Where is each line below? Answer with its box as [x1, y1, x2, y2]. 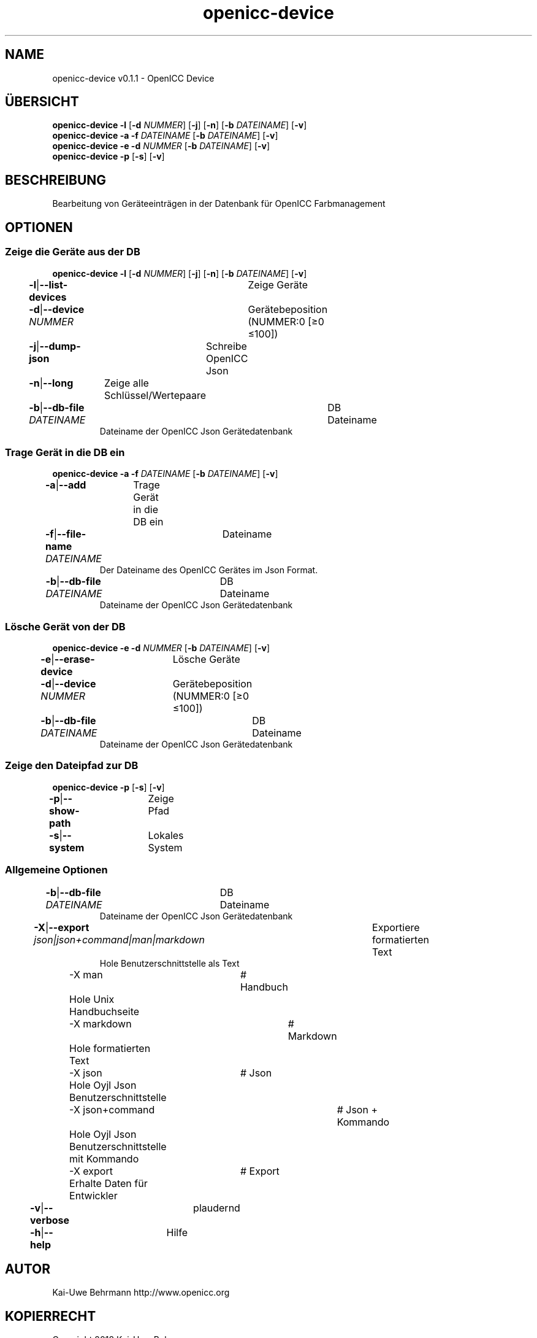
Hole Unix [69, 992, 115, 1005]
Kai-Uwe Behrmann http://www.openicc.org [52, 1287, 230, 1298]
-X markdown [69, 1017, 132, 1030]
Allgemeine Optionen [5, 864, 108, 876]
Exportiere [372, 921, 420, 934]
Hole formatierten [69, 1042, 151, 1054]
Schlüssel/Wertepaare [104, 389, 206, 401]
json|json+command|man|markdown [34, 933, 205, 946]
